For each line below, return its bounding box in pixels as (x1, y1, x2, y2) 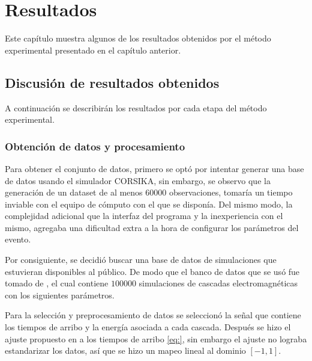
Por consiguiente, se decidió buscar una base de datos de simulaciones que (5, 253, 277, 266)
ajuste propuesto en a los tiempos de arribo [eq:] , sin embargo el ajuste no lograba (5, 332, 307, 345)
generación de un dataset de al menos (5, 186, 143, 199)
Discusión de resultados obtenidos (5, 73, 220, 91)
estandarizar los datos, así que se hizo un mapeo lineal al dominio (5, 344, 246, 357)
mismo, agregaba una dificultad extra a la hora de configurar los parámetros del (5, 221, 299, 233)
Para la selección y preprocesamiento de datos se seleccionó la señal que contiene (5, 309, 301, 321)
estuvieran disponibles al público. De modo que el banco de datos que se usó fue (5, 265, 300, 277)
